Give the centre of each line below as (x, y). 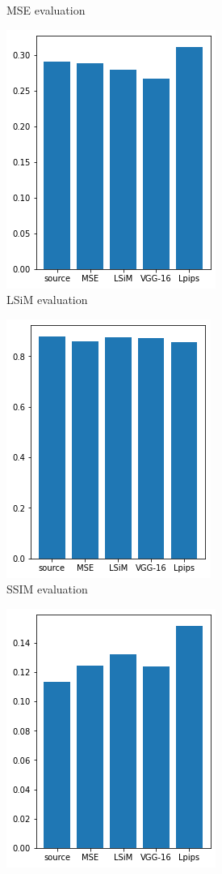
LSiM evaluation (47, 300)
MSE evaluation (46, 10)
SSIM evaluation (47, 589)
